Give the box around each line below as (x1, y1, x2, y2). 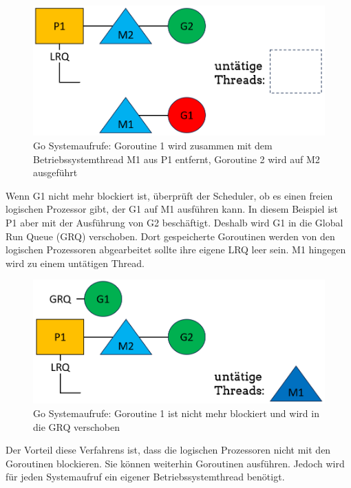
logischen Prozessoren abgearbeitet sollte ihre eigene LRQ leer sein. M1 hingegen (6, 242, 346, 257)
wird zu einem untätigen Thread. (6, 255, 145, 270)
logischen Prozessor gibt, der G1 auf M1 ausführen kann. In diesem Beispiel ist (6, 202, 339, 216)
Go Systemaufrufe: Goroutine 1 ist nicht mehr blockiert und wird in (33, 406, 319, 421)
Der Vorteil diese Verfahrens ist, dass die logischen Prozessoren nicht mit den (6, 443, 331, 457)
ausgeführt (33, 165, 78, 180)
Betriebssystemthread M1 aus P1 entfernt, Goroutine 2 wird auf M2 (33, 151, 320, 166)
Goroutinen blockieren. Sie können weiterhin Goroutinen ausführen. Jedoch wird (6, 456, 345, 470)
